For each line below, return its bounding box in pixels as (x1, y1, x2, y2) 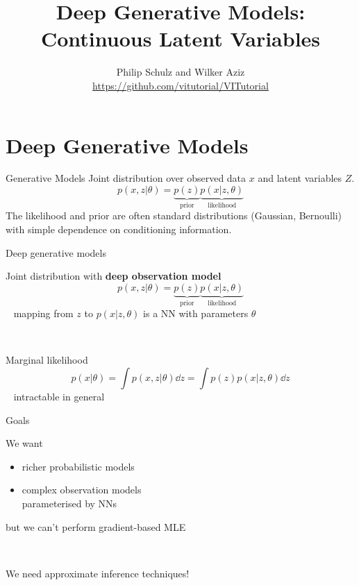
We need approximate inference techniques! (6, 566, 190, 580)
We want (6, 436, 43, 450)
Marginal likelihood (6, 353, 88, 367)
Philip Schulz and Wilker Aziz (116, 65, 245, 79)
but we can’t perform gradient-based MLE (6, 519, 186, 534)
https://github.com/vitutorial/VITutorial (92, 78, 269, 92)
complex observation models (22, 482, 142, 497)
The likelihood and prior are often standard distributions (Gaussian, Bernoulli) (6, 208, 342, 223)
